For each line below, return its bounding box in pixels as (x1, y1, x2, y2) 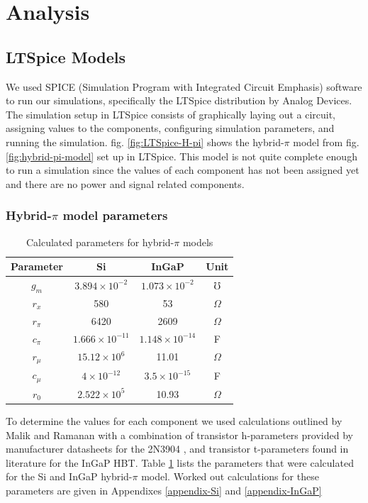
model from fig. (293, 134, 359, 149)
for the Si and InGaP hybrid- (6, 469, 133, 484)
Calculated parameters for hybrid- (26, 234, 174, 249)
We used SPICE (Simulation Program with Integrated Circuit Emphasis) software (6, 79, 362, 94)
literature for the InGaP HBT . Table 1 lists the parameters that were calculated (6, 455, 354, 470)
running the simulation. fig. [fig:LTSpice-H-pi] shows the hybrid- (6, 134, 284, 149)
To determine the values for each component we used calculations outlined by (6, 414, 342, 429)
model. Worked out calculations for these (141, 469, 319, 484)
